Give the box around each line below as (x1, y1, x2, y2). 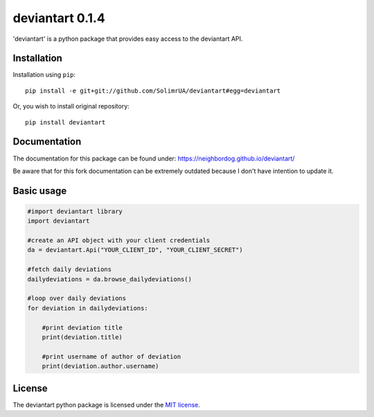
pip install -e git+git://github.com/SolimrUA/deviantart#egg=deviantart (25, 86, 281, 95)
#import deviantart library (27, 207, 123, 215)
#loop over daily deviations (27, 295, 127, 302)
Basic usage (12, 185, 67, 196)
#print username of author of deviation (42, 353, 181, 360)
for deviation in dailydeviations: (27, 304, 148, 312)
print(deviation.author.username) (42, 362, 159, 370)
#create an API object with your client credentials (27, 237, 211, 245)
